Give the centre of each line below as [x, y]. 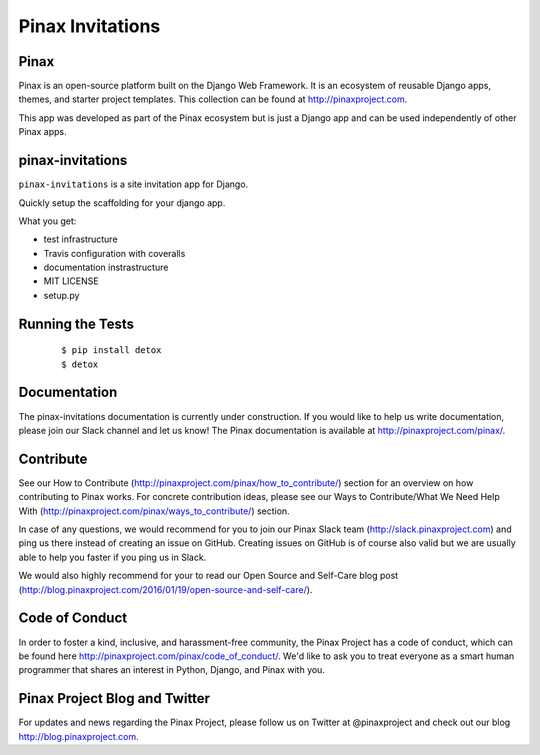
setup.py [61, 295]
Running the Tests [76, 323]
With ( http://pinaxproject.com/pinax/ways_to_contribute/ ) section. [154, 511]
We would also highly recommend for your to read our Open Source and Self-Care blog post [208, 576]
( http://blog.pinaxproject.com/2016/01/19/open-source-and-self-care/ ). [165, 589]
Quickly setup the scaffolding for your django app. [122, 202]
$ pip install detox [111, 350]
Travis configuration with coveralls [114, 253]
